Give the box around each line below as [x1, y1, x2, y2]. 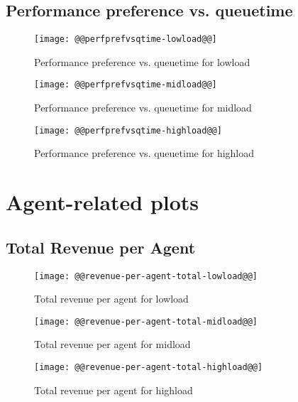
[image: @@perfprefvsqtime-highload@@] [34, 125, 222, 136]
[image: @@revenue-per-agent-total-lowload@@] [34, 271, 258, 281]
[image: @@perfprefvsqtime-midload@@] [34, 80, 217, 90]
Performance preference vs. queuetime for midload [34, 100, 252, 115]
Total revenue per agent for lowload [34, 291, 189, 306]
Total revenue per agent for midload [34, 337, 191, 352]
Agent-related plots [6, 188, 199, 217]
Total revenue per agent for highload [34, 382, 193, 397]
